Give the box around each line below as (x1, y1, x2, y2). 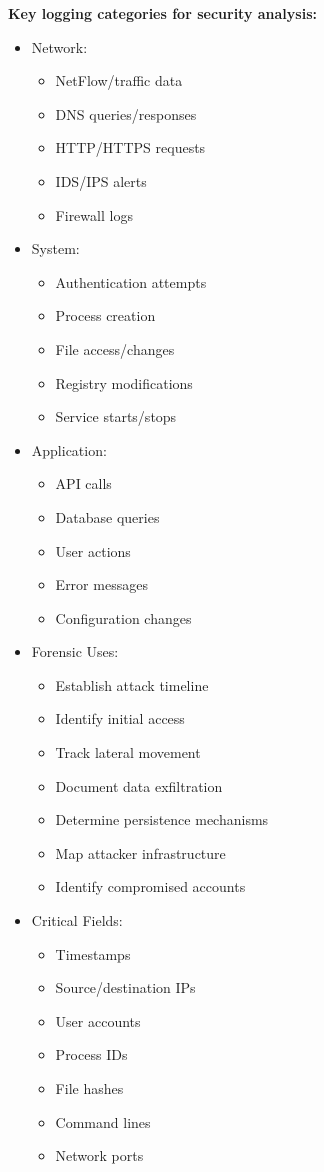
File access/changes (55, 338, 175, 359)
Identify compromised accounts (55, 876, 246, 897)
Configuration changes (55, 607, 192, 628)
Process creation (55, 305, 156, 326)
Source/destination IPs (55, 977, 196, 998)
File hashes (55, 1078, 124, 1098)
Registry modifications (55, 372, 193, 393)
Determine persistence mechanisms (55, 809, 269, 830)
